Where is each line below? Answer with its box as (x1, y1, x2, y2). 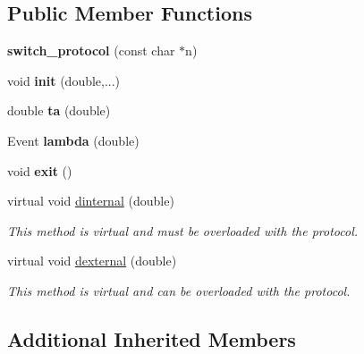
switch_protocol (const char (7, 41, 175, 60)
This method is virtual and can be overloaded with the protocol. (7, 281, 351, 299)
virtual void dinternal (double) (7, 191, 174, 210)
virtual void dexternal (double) (7, 251, 177, 270)
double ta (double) (7, 101, 111, 120)
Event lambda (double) (7, 131, 140, 149)
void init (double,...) (7, 71, 121, 89)
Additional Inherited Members (7, 324, 296, 352)
